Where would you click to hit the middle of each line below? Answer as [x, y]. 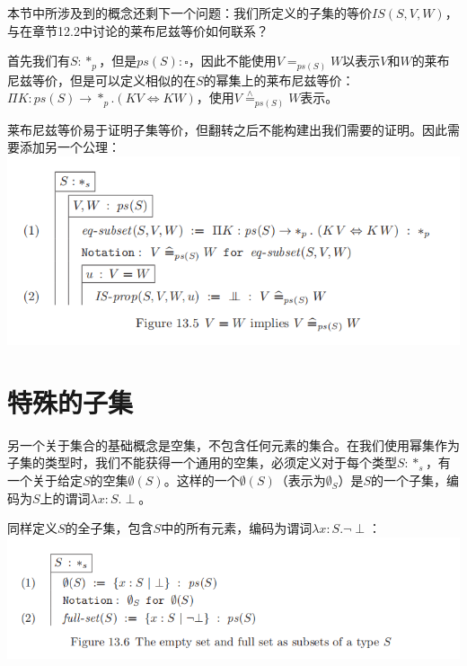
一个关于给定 [45, 480]
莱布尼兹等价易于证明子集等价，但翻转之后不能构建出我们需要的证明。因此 [227, 129]
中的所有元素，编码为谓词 [237, 528]
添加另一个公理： [70, 147]
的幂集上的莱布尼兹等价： [279, 80]
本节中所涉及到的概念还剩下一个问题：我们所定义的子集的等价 [189, 13]
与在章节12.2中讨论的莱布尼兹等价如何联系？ [138, 30]
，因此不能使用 [232, 61]
